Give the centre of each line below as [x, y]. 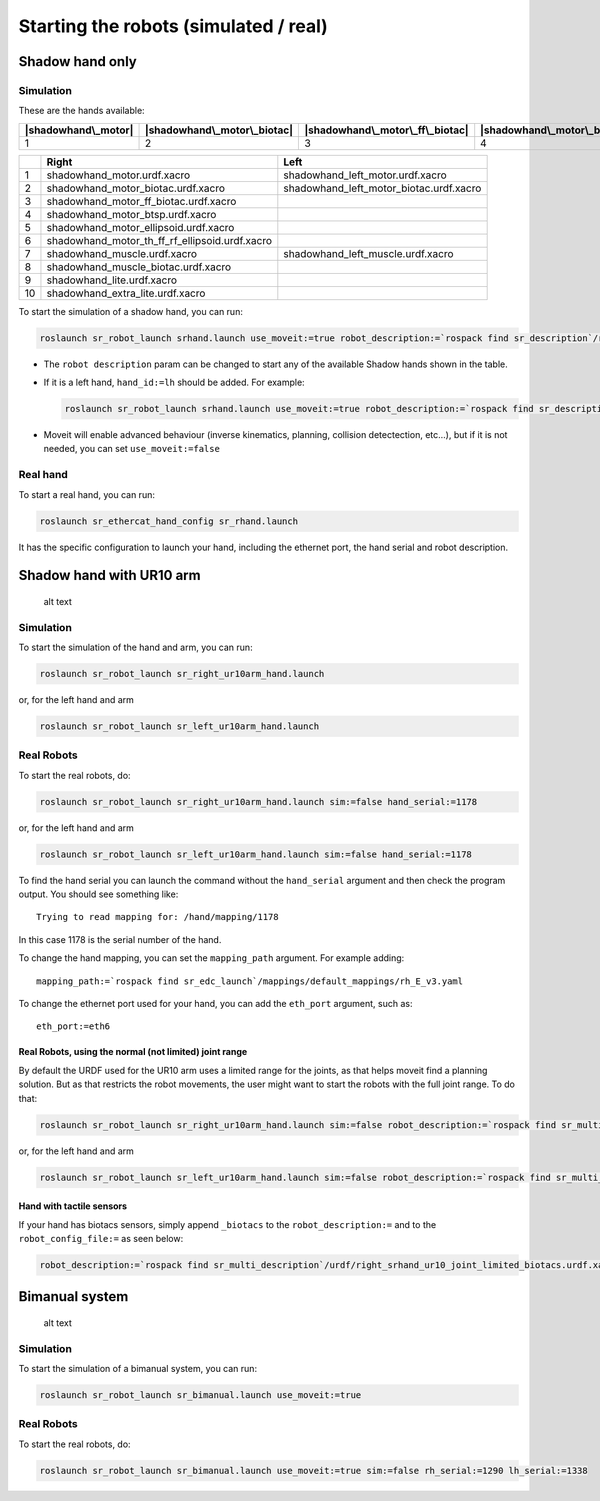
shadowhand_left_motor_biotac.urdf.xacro [382, 188]
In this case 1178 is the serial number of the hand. [120, 939]
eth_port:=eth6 [73, 1026]
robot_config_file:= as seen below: [101, 1238]
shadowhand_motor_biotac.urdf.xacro [135, 188]
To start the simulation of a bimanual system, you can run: [138, 1369]
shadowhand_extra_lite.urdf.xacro [126, 293]
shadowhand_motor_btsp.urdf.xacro [131, 214]
